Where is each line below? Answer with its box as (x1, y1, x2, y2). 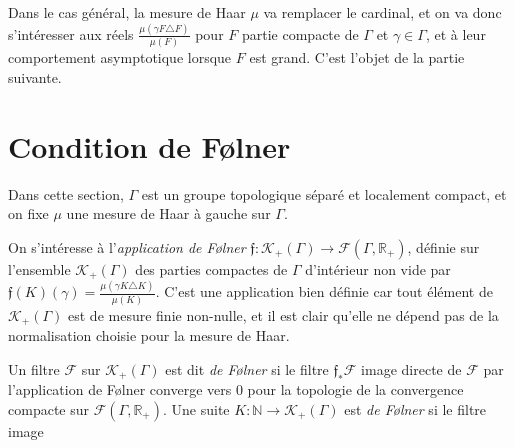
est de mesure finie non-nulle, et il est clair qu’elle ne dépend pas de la (68, 304, 499, 325)
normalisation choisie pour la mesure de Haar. (8, 325, 290, 346)
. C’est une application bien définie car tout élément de (155, 281, 493, 302)
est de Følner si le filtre (344, 398, 487, 419)
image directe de (361, 358, 462, 379)
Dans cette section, (8, 183, 124, 204)
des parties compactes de (135, 258, 288, 279)
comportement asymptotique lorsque (8, 47, 232, 68)
